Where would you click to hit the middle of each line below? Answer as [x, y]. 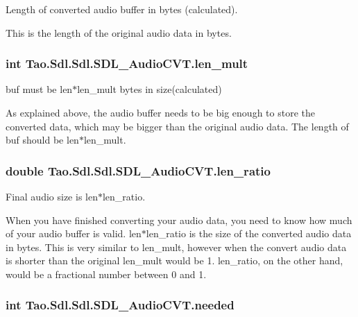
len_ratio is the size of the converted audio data [249, 233]
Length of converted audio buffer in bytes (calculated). [122, 9]
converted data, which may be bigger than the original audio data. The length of [177, 126]
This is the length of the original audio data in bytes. [119, 32]
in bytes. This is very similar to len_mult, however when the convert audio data [176, 247]
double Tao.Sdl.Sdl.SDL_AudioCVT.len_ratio [138, 170]
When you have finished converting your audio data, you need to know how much [179, 220]
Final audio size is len [52, 196]
